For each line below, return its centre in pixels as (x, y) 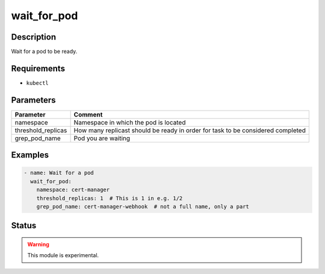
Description (34, 37)
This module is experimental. (63, 255)
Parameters (33, 100)
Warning (38, 245)
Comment (88, 114)
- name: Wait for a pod (59, 173)
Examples (30, 155)
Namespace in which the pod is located (130, 122)
